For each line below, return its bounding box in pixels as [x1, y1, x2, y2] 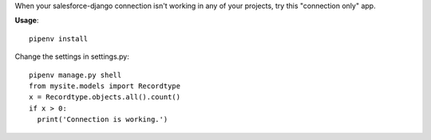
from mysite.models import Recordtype [29, 81, 181, 91]
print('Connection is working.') [37, 115, 168, 124]
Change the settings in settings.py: [14, 52, 129, 61]
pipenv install [29, 34, 89, 43]
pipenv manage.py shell [29, 70, 122, 80]
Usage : [14, 16, 39, 25]
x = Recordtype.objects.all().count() [29, 92, 181, 102]
